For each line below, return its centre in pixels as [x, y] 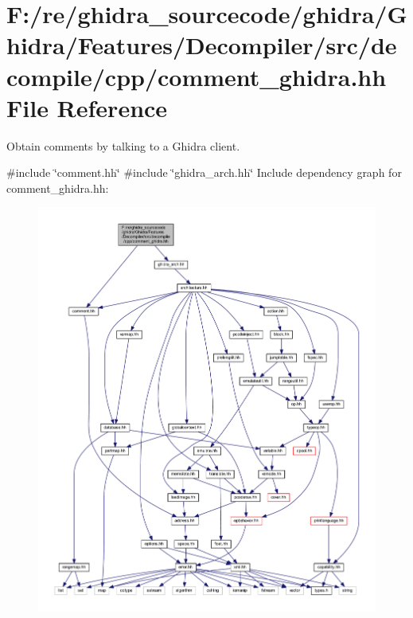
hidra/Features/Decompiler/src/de [202, 45]
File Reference [87, 107]
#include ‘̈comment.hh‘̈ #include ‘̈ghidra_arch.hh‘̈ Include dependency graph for [204, 172]
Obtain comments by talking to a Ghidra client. [123, 145]
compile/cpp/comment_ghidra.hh [197, 76]
